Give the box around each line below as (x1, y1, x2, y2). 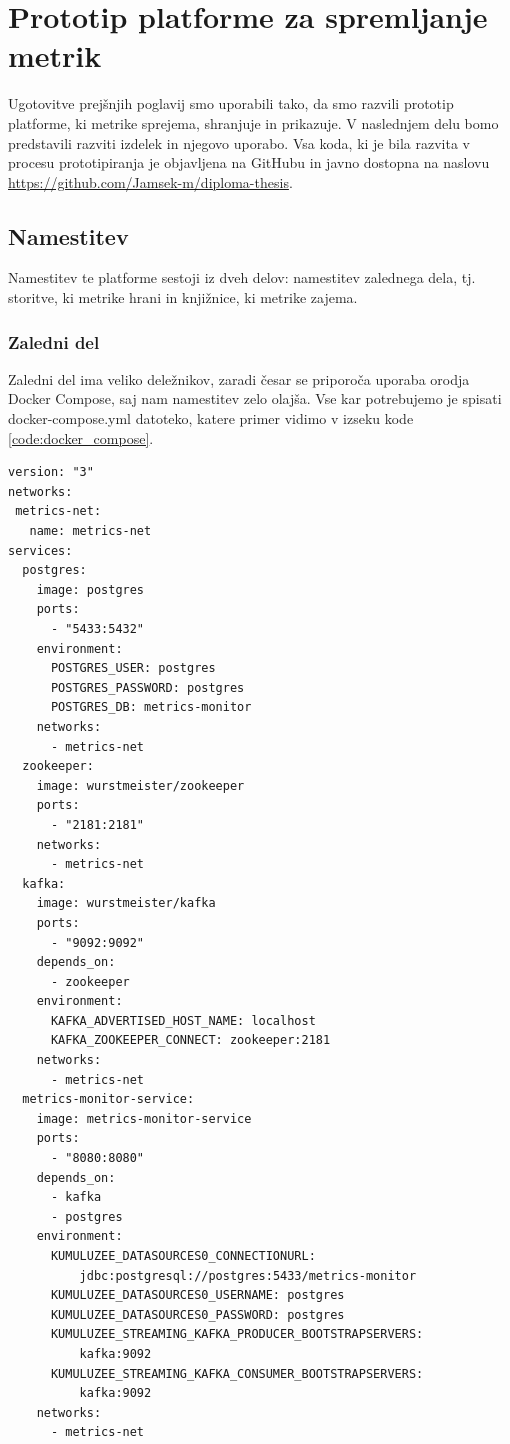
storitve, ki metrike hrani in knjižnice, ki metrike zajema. (8, 287, 358, 308)
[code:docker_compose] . (8, 427, 154, 448)
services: (8, 543, 73, 558)
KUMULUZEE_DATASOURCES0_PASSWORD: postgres (50, 1307, 345, 1322)
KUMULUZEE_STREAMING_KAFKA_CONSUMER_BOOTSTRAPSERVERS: (50, 1366, 424, 1381)
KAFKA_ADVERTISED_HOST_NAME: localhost (50, 1013, 316, 1028)
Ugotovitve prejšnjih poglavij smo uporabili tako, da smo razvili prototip (8, 93, 454, 114)
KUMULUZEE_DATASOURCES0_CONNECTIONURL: (50, 1249, 316, 1264)
